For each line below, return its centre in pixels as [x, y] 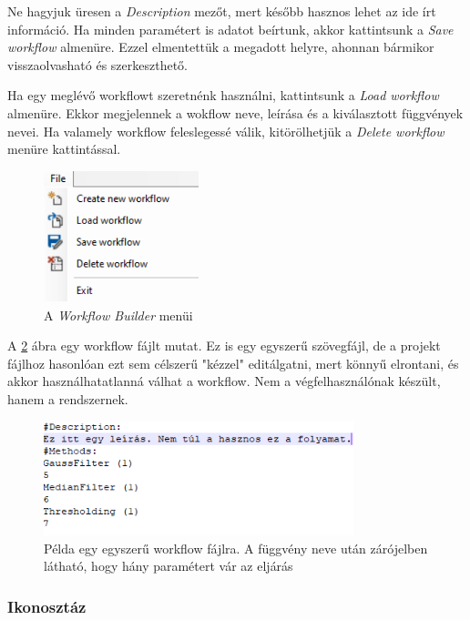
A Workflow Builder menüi [118, 315]
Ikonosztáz [47, 606]
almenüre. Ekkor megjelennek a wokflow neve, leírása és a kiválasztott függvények [235, 112]
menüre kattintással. [64, 149]
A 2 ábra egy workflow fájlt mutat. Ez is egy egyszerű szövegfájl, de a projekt [224, 346]
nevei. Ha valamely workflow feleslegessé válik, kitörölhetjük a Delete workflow [226, 131]
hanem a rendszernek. [68, 399]
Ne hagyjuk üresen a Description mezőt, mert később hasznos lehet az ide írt [222, 11]
